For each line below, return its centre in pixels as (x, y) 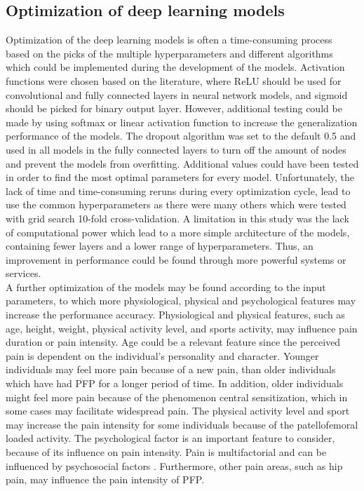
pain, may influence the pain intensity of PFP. (105, 479)
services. (23, 273)
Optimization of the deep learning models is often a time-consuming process (169, 40)
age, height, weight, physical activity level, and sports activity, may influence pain (182, 328)
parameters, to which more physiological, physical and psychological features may (181, 301)
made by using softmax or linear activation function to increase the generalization (182, 122)
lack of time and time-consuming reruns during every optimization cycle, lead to (178, 190)
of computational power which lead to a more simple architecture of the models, (178, 232)
